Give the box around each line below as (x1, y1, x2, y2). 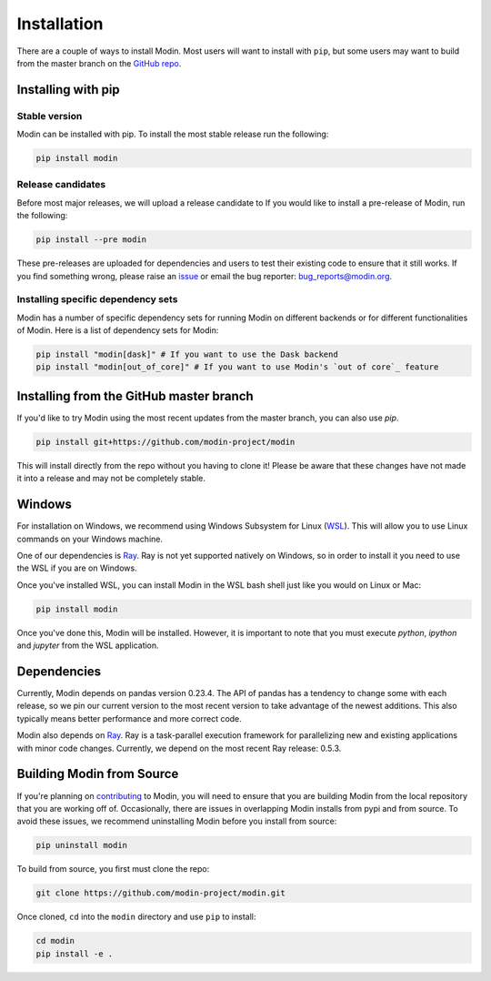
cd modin (35, 935, 75, 946)
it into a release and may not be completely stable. (16, 473, 206, 484)
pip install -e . (35, 948, 114, 959)
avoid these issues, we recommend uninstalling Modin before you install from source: (16, 815, 337, 827)
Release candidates (16, 178, 106, 191)
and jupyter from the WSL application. (16, 640, 159, 651)
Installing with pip (16, 82, 120, 97)
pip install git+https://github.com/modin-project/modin (35, 437, 296, 447)
